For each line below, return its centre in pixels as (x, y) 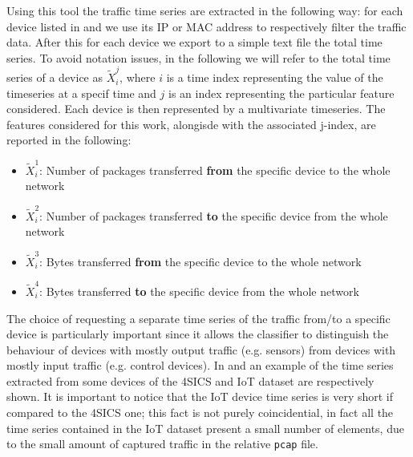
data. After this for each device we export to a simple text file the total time (194, 42)
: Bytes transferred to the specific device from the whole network (199, 291)
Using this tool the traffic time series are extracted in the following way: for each (205, 10)
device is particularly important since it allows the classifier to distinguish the (198, 334)
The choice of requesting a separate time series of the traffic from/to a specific (198, 318)
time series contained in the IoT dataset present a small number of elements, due (205, 428)
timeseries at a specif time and (81, 93)
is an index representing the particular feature (281, 93)
